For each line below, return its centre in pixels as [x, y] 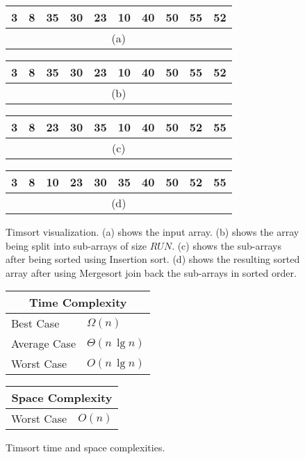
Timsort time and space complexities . [85, 448]
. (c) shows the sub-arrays [226, 245]
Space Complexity [62, 398]
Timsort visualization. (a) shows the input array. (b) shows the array [152, 232]
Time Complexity [78, 303]
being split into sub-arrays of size [76, 245]
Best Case [35, 323]
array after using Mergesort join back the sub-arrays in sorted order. [151, 272]
